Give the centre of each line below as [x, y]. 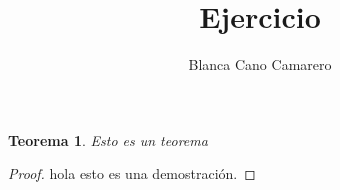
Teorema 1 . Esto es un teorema [108, 139]
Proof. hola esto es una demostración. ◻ [132, 173]
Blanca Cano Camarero [260, 64]
